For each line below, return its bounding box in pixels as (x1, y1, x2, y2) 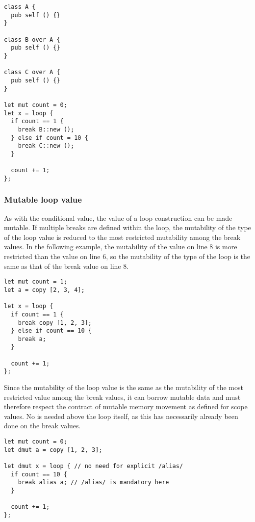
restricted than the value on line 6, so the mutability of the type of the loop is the (4, 251, 250, 261)
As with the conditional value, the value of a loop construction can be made (4, 212, 232, 223)
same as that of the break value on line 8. (4, 261, 129, 271)
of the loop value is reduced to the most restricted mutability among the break (4, 232, 241, 242)
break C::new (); (18, 142, 75, 150)
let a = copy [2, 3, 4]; (4, 286, 85, 293)
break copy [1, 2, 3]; (18, 319, 92, 326)
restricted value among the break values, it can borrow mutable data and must (4, 391, 241, 402)
